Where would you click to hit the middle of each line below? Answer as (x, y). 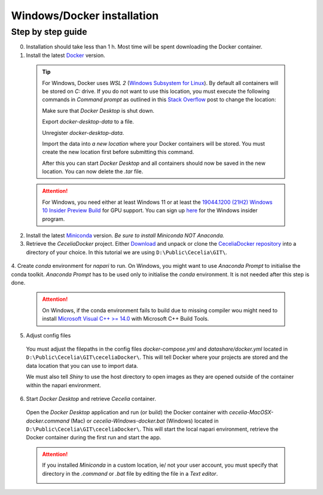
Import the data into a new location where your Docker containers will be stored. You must (154, 143)
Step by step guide (49, 32)
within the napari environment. (64, 385)
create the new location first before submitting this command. (118, 152)
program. (54, 219)
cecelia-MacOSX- (251, 412)
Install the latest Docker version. (66, 55)
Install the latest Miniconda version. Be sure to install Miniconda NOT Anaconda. (125, 236)
